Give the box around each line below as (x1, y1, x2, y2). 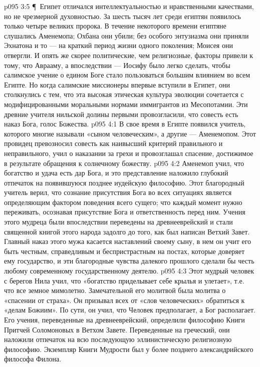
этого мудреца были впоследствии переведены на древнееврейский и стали (4, 216, 233, 227)
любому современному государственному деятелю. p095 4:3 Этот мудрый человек (4, 265, 254, 276)
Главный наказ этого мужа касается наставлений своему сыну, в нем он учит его (4, 236, 251, 246)
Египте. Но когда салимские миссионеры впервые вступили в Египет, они (4, 79, 230, 89)
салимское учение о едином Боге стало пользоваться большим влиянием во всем (4, 69, 250, 80)
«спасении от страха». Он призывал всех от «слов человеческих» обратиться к (4, 294, 245, 305)
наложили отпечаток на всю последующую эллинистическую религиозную (4, 334, 232, 344)
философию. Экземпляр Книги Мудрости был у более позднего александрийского (4, 343, 253, 354)
